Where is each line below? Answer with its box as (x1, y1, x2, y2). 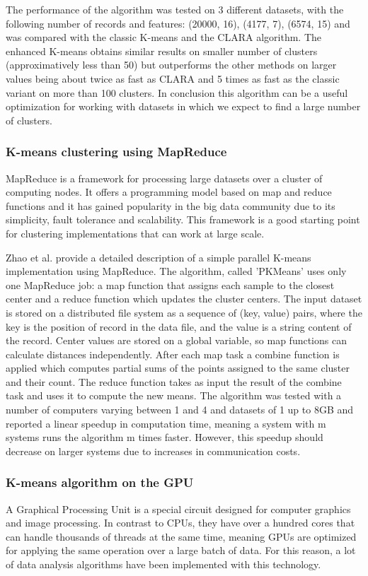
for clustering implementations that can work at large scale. (6, 225, 265, 240)
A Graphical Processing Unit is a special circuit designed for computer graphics (6, 501, 351, 516)
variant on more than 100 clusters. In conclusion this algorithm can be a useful (6, 85, 348, 100)
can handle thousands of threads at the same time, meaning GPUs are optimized (6, 529, 357, 543)
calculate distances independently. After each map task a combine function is (6, 346, 340, 361)
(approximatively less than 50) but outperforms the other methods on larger (6, 57, 337, 72)
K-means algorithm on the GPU (6, 474, 194, 491)
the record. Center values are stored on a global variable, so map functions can (6, 333, 347, 348)
